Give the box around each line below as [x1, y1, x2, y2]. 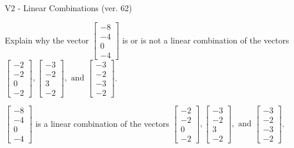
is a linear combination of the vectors [35, 117, 169, 129]
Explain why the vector [5, 33, 89, 46]
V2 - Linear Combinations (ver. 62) [5, 2, 132, 14]
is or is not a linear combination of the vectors [122, 33, 289, 46]
